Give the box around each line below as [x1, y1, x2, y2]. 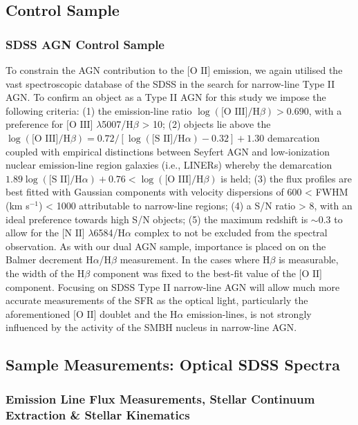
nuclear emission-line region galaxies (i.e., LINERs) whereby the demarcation [6, 158, 332, 172]
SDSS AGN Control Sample [6, 35, 164, 53]
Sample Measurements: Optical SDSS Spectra [6, 354, 340, 375]
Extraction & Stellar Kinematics [6, 406, 190, 423]
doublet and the [100, 306, 167, 321]
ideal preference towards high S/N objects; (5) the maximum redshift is [6, 211, 308, 226]
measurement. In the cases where [120, 252, 260, 267]
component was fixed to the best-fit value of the [93, 265, 296, 280]
